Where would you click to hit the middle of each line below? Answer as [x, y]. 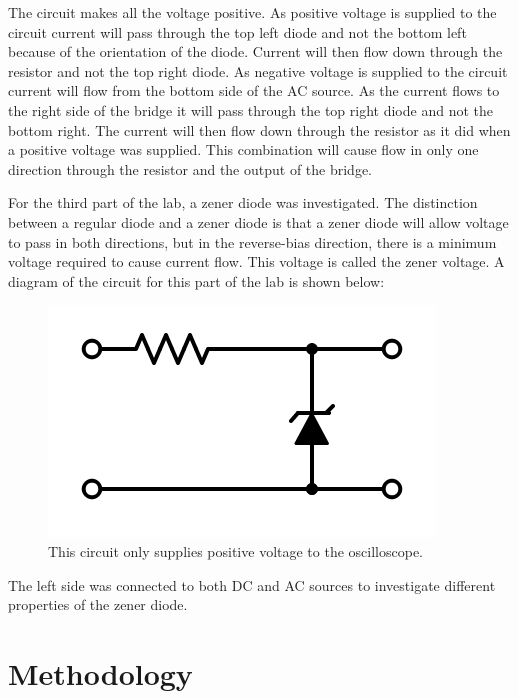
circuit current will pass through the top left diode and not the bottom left [237, 31]
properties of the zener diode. [98, 604]
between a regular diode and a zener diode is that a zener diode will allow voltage [258, 221]
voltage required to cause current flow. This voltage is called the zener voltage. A [256, 261]
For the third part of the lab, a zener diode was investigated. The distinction [243, 202]
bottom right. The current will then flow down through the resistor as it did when [259, 129]
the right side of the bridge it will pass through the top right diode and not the [250, 109]
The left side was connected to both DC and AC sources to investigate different [252, 584]
